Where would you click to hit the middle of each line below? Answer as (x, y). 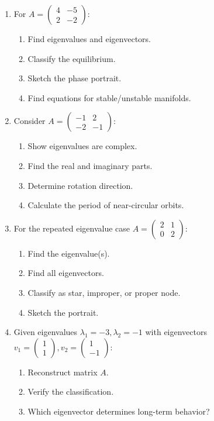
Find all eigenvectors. (66, 273)
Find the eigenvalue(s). (69, 253)
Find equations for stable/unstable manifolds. (109, 97)
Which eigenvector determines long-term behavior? (119, 411)
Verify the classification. (71, 391)
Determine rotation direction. (80, 185)
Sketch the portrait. (63, 312)
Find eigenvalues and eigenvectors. (89, 39)
